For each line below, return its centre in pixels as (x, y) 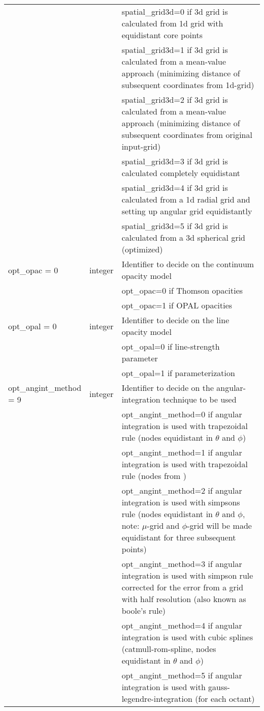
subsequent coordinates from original (187, 135)
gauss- (219, 687)
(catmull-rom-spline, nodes (169, 649)
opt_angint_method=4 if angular (182, 625)
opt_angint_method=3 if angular (182, 564)
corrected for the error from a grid (183, 587)
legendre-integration (157, 699)
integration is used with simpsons (181, 502)
